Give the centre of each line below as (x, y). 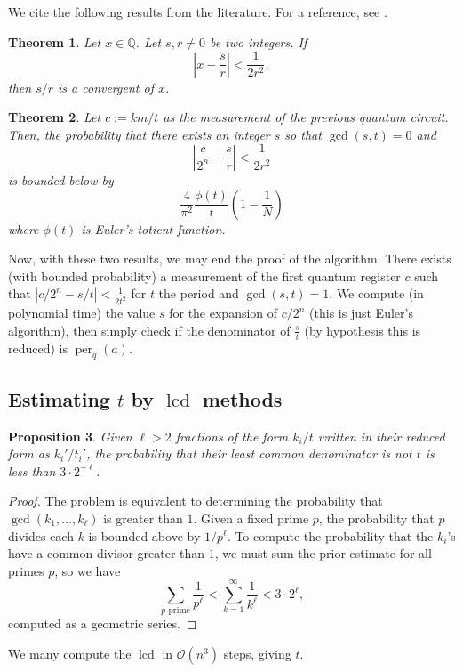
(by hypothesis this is (363, 330)
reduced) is (38, 348)
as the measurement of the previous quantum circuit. (306, 117)
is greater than (143, 518)
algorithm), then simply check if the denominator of (149, 330)
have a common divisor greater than (107, 553)
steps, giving (257, 654)
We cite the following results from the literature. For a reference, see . (198, 12)
